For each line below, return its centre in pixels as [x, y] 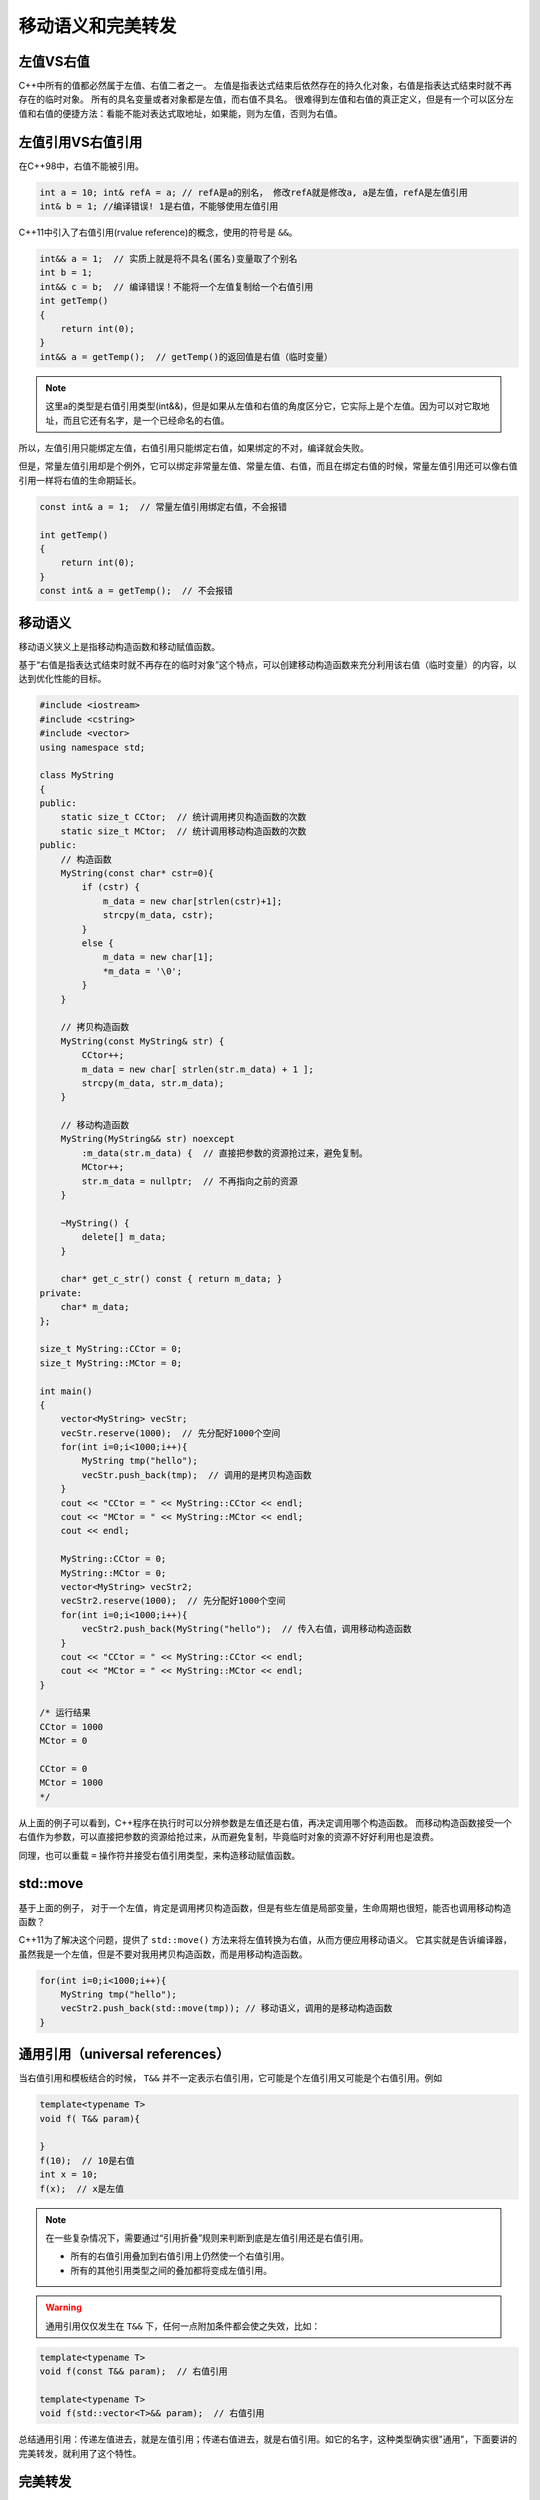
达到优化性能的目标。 [62, 679]
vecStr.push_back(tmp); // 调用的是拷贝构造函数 [196, 1474]
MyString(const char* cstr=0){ [137, 873]
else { [97, 943]
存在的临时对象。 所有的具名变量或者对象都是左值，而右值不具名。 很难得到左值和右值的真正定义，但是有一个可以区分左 [266, 99]
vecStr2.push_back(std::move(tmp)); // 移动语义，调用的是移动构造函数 [226, 2008]
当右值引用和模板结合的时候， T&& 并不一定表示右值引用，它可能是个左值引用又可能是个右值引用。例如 [230, 2078]
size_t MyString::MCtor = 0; [111, 1363]
